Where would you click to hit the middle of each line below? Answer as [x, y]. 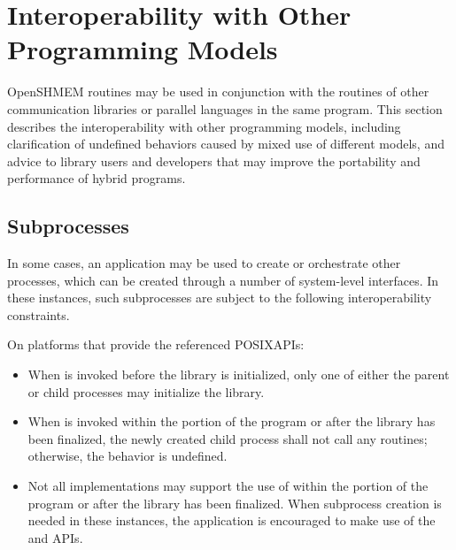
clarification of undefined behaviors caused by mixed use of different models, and [226, 144]
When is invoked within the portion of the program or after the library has [232, 421]
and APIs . [55, 537]
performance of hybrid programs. [97, 178]
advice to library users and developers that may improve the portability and [214, 160]
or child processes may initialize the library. [146, 391]
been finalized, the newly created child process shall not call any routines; [228, 438]
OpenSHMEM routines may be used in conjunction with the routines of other [218, 92]
